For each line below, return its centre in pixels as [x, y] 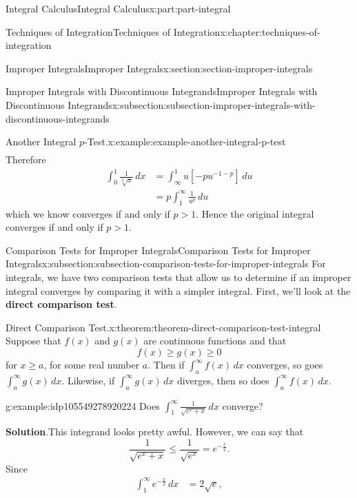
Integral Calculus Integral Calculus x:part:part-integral [118, 8]
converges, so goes [285, 365]
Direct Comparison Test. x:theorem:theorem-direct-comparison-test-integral [163, 327]
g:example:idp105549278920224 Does [83, 405]
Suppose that [33, 341]
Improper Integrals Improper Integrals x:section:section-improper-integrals [159, 68]
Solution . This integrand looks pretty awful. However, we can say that [155, 432]
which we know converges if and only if [88, 213]
